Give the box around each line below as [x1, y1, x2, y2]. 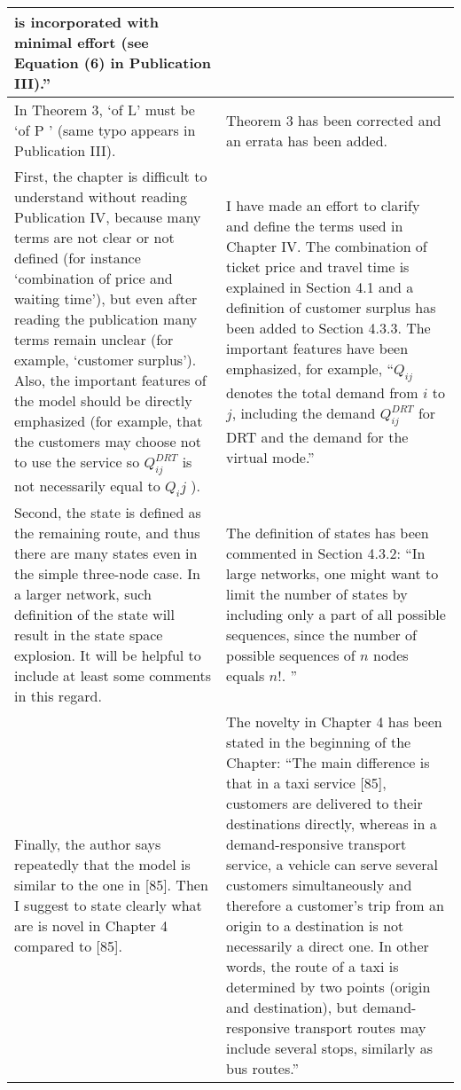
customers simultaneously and [226, 874, 412, 896]
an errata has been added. [226, 129, 388, 151]
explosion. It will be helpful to [14, 645, 201, 666]
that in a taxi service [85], [226, 772, 387, 794]
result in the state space [14, 624, 163, 646]
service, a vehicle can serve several [226, 854, 439, 875]
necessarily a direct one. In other [226, 936, 429, 957]
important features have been [226, 338, 409, 358]
